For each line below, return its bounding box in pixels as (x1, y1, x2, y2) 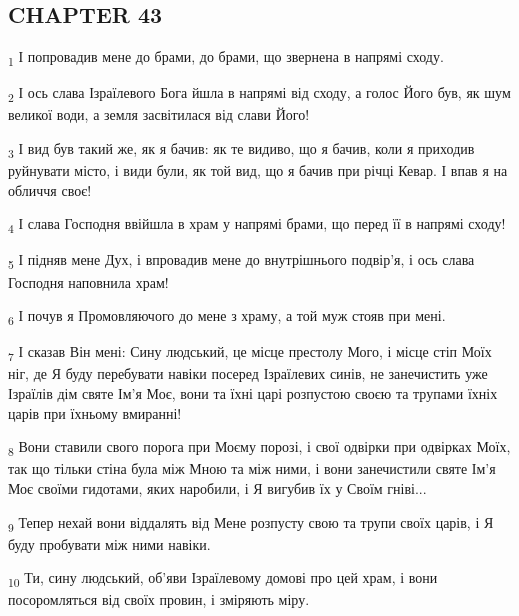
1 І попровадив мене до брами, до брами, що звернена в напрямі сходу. (8, 46, 444, 69)
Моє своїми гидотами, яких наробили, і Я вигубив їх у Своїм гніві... (8, 477, 427, 498)
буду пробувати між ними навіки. (8, 533, 211, 554)
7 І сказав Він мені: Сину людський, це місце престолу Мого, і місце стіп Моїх (8, 341, 492, 365)
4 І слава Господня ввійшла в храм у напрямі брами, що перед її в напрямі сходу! (8, 213, 506, 237)
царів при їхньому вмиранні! (8, 402, 182, 423)
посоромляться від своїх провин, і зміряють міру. (8, 589, 310, 610)
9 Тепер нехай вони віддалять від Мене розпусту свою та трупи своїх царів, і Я (8, 511, 494, 535)
